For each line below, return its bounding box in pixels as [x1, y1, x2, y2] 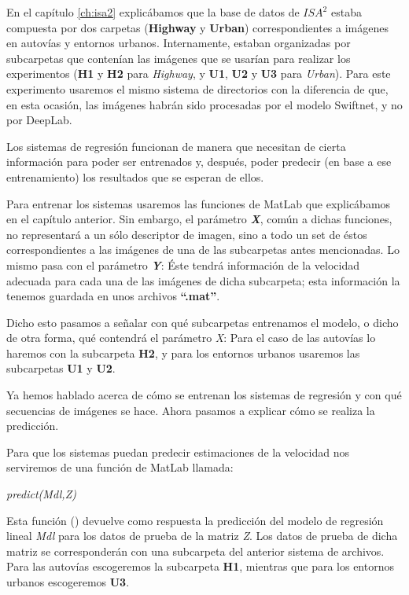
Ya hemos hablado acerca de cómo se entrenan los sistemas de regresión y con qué [6, 387, 402, 403]
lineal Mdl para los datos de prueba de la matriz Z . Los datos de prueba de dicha [6, 527, 398, 544]
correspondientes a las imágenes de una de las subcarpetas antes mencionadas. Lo [6, 241, 400, 258]
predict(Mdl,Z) [6, 486, 76, 502]
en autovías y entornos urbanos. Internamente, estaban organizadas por [6, 35, 351, 51]
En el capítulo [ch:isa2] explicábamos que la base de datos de [6, 4, 300, 20]
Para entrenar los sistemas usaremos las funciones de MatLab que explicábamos [6, 195, 391, 211]
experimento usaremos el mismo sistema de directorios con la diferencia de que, [6, 80, 389, 97]
